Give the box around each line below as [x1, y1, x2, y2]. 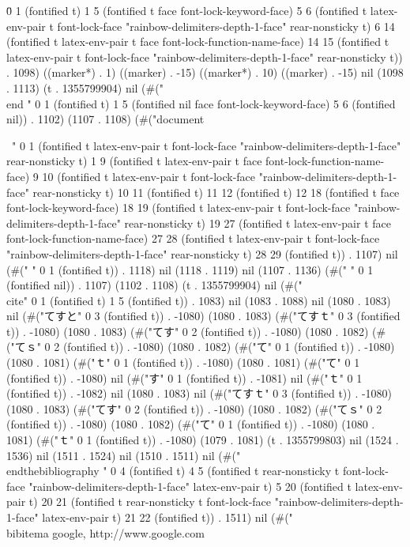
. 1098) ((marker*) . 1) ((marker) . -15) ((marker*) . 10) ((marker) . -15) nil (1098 [6, 64, 404, 81]
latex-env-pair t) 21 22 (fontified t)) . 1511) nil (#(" [42, 509, 293, 525]
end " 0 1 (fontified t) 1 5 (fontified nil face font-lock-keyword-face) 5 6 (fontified [6, 95, 396, 111]
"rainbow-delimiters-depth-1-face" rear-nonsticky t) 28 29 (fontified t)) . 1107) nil [6, 245, 398, 262]
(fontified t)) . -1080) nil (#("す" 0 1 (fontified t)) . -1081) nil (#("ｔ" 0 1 [6, 369, 363, 386]
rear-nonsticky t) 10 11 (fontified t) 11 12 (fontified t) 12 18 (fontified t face [32, 183, 400, 200]
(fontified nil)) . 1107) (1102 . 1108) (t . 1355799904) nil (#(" [6, 277, 303, 293]
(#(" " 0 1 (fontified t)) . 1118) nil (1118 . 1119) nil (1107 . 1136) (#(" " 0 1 [6, 261, 374, 277]
